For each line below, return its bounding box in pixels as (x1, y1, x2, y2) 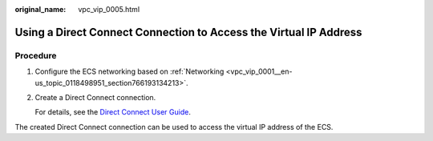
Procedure (14, 50, 57, 61)
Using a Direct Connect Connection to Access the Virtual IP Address (14, 25, 362, 39)
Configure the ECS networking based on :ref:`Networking (34, 66, 225, 76)
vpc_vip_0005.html (78, 5, 140, 14)
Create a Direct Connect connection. (34, 92, 156, 102)
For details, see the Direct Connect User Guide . (34, 107, 192, 117)
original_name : (14, 5, 67, 14)
